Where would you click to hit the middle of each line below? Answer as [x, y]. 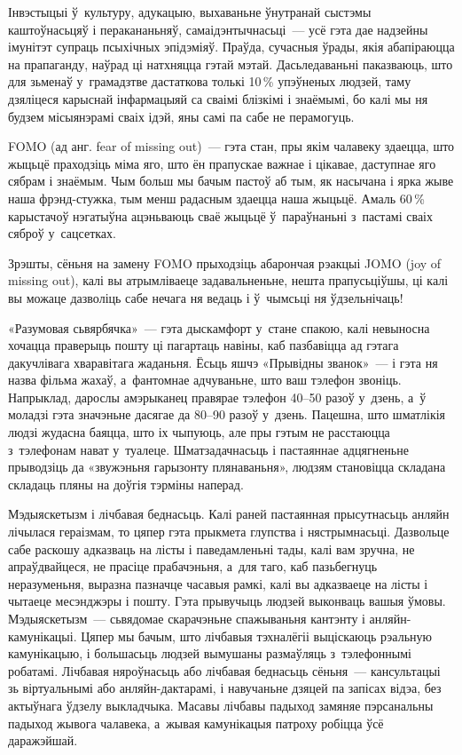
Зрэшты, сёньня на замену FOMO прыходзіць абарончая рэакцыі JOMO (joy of [225, 262]
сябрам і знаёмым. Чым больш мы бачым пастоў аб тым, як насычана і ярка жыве [231, 181]
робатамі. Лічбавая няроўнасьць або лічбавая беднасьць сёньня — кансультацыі [224, 670]
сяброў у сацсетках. [62, 233]
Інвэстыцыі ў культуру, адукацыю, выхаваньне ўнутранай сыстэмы [190, 12]
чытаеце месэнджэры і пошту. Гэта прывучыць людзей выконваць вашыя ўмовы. [227, 601]
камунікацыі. [43, 636]
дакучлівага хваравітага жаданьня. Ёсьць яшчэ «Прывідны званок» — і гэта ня [223, 362]
